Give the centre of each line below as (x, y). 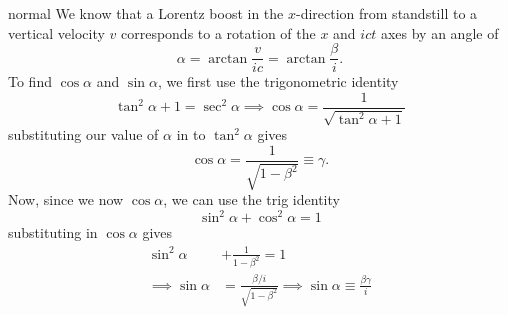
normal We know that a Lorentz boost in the (146, 13)
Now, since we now (66, 199)
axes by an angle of (439, 32)
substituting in (53, 232)
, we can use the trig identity (251, 199)
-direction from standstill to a (386, 13)
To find (30, 81)
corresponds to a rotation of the (218, 32)
